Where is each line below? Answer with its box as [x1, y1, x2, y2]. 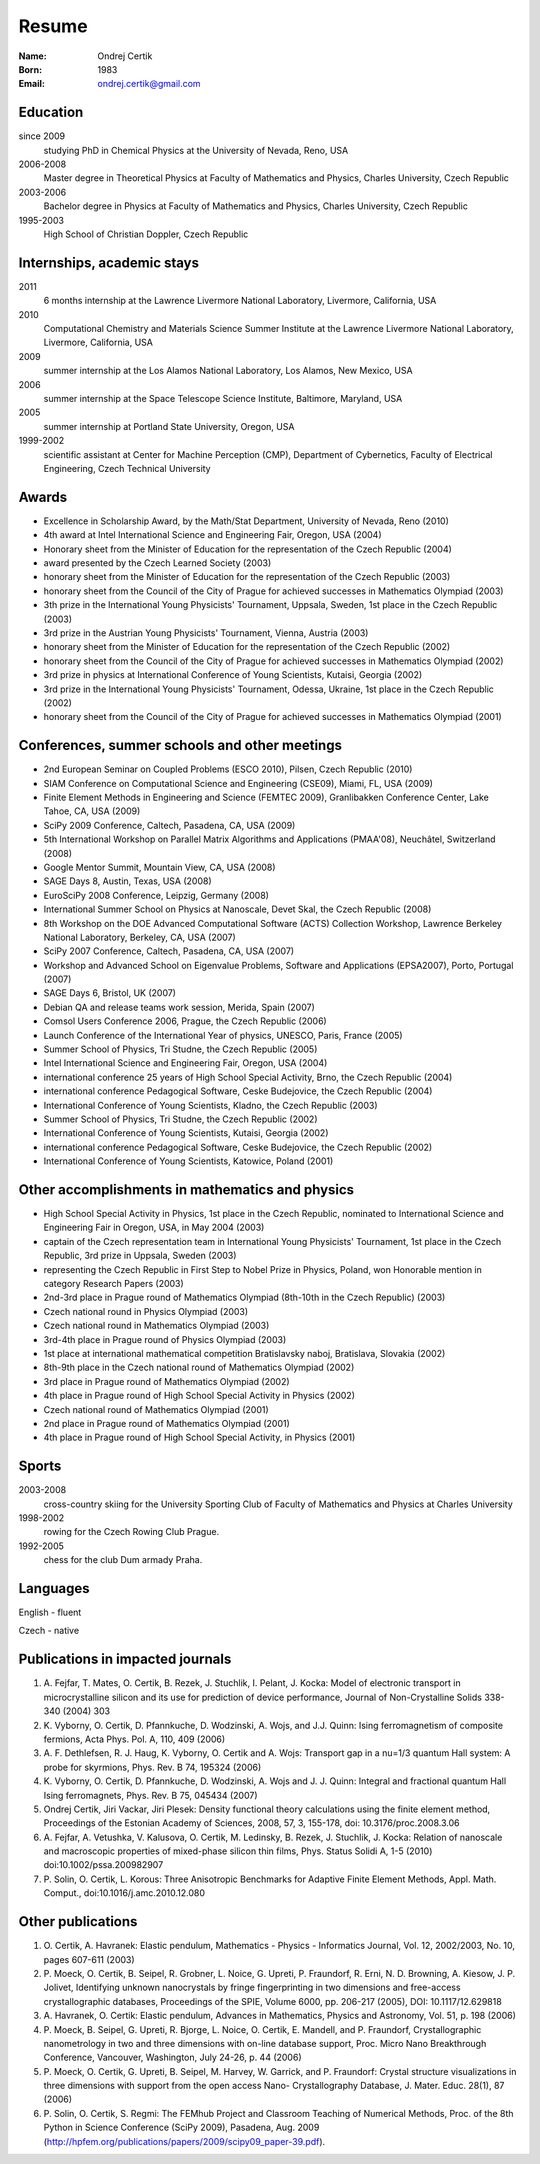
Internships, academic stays [18, 254, 200, 271]
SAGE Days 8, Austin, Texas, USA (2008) [43, 875, 212, 887]
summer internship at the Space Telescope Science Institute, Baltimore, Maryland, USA [43, 393, 403, 404]
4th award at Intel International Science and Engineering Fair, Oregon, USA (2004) [43, 529, 382, 541]
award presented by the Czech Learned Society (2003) [43, 557, 272, 569]
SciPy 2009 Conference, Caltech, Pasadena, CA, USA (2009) [43, 819, 296, 831]
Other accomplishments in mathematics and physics [18, 1181, 355, 1198]
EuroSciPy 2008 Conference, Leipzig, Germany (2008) [43, 889, 270, 901]
